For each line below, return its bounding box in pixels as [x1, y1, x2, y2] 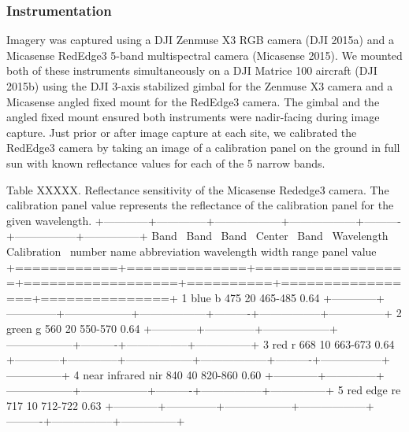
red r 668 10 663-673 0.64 [272, 335, 395, 352]
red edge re [347, 382, 401, 398]
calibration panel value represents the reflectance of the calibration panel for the [6, 197, 394, 213]
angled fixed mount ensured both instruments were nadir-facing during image [6, 109, 380, 125]
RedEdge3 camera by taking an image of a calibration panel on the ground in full [6, 139, 400, 156]
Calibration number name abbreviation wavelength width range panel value [6, 242, 377, 259]
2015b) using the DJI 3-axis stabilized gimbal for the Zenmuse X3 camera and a [6, 78, 393, 94]
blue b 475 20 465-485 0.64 [191, 289, 320, 305]
